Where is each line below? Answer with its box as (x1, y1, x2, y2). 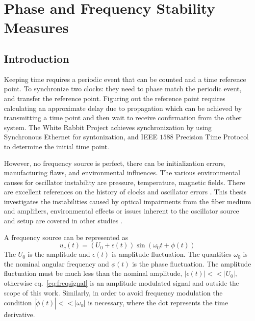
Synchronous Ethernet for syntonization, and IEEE (4, 132, 158, 142)
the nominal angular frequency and (4, 258, 109, 268)
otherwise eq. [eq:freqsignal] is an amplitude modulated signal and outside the (4, 278, 239, 288)
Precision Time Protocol (176, 132, 249, 142)
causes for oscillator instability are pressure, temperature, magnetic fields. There (4, 177, 245, 187)
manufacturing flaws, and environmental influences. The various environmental (4, 167, 240, 178)
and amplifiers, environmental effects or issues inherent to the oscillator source (4, 206, 239, 216)
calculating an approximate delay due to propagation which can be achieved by (4, 103, 242, 113)
